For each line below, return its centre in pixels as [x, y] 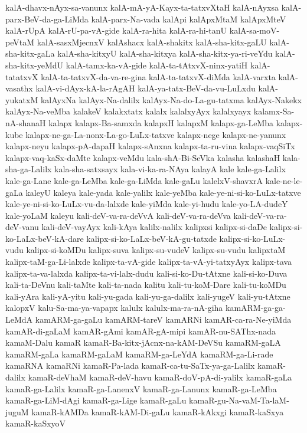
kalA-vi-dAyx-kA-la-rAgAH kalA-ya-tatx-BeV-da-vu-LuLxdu [146, 88]
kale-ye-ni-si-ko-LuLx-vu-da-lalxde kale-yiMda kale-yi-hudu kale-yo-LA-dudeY [147, 204]
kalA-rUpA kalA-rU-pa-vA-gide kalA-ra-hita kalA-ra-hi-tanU [116, 30]
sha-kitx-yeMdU [35, 65]
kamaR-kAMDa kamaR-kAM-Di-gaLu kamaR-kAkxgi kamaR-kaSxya [158, 411]
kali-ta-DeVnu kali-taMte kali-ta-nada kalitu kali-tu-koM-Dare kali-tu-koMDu [146, 285]
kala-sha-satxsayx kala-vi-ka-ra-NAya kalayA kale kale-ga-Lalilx [170, 169]
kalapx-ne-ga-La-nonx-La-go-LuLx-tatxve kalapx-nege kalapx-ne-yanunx [156, 134]
